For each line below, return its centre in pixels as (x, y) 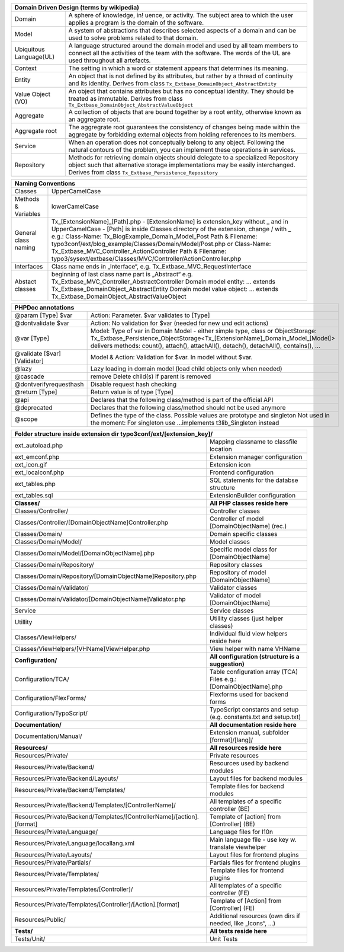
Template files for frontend (247, 870)
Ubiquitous (30, 49)
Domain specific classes (243, 534)
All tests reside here (238, 931)
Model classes (229, 542)
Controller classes (235, 511)
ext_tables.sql (34, 495)
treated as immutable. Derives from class (126, 99)
